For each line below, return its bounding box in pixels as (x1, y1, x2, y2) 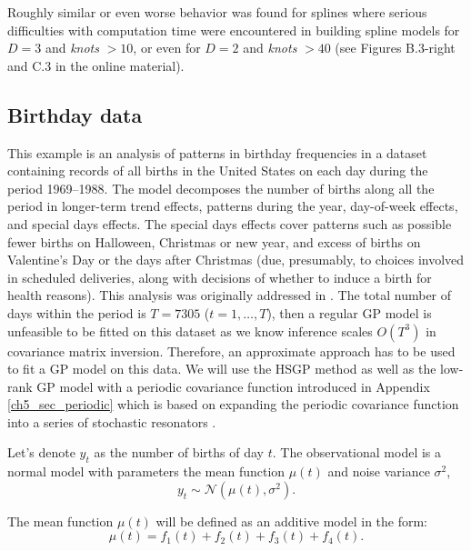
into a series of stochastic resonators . (7, 412, 216, 431)
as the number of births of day (94, 443, 264, 462)
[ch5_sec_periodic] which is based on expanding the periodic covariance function (7, 395, 459, 414)
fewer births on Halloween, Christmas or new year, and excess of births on (7, 232, 421, 251)
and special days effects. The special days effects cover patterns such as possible (7, 214, 452, 233)
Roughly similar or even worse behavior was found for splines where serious (7, 3, 427, 21)
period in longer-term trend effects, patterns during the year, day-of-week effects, (7, 196, 458, 215)
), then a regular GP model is (266, 303, 432, 322)
